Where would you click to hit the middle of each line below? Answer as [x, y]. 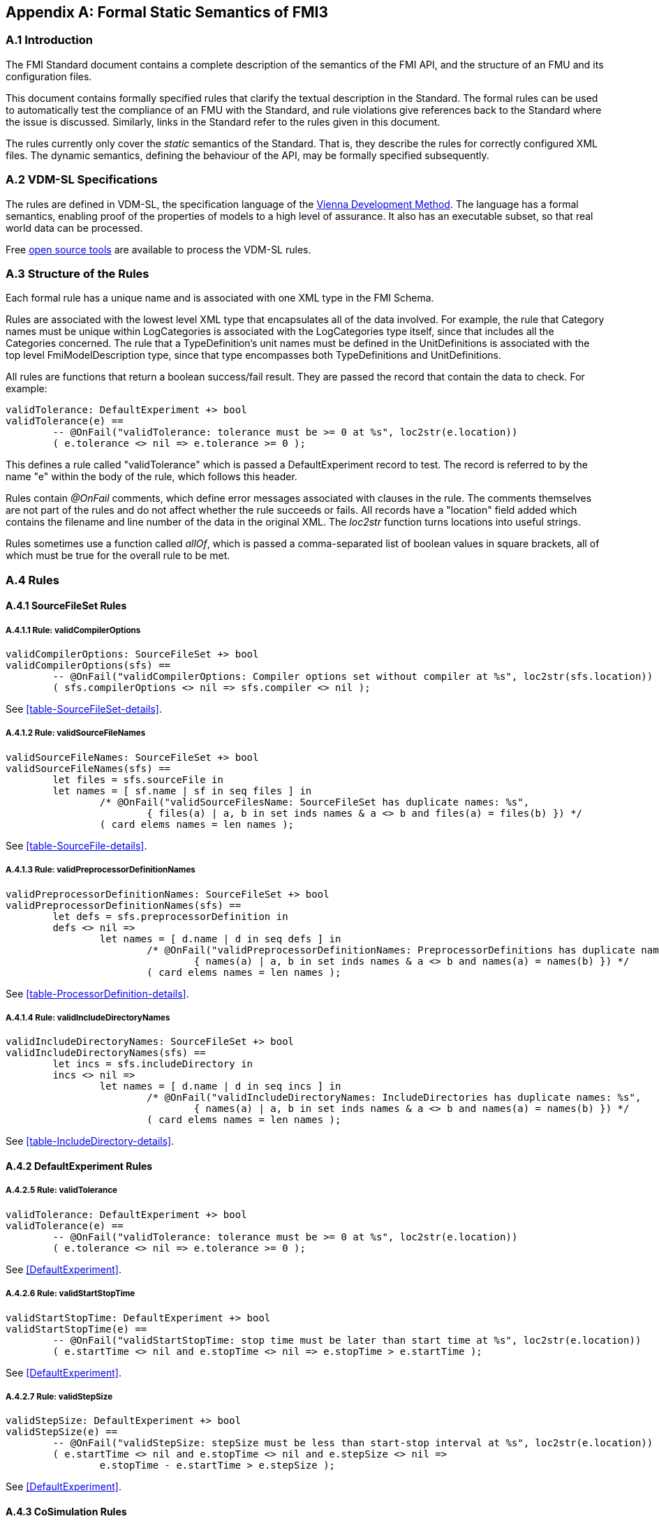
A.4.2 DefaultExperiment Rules [79, 1166]
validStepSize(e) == [62, 1432]
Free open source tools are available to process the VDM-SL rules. [158, 249]
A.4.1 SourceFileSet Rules [66, 606]
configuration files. [49, 76]
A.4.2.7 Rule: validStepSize [59, 1396]
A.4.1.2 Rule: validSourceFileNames [76, 733]
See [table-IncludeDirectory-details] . [90, 1141]
